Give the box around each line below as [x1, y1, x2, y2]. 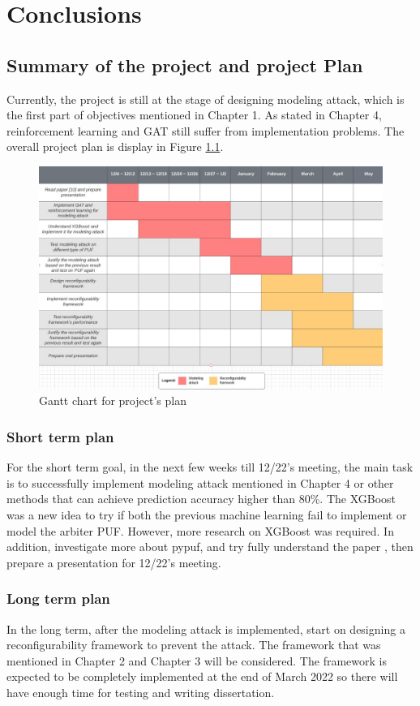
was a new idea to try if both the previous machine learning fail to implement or [6, 506, 407, 523]
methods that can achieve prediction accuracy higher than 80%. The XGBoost [6, 490, 396, 507]
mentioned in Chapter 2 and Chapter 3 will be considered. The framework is [6, 652, 387, 669]
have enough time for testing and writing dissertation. [6, 684, 275, 701]
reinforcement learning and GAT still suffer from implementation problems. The [6, 122, 405, 139]
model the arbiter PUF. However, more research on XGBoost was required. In [6, 522, 394, 539]
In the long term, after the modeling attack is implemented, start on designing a [6, 620, 405, 637]
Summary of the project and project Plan [6, 52, 363, 77]
